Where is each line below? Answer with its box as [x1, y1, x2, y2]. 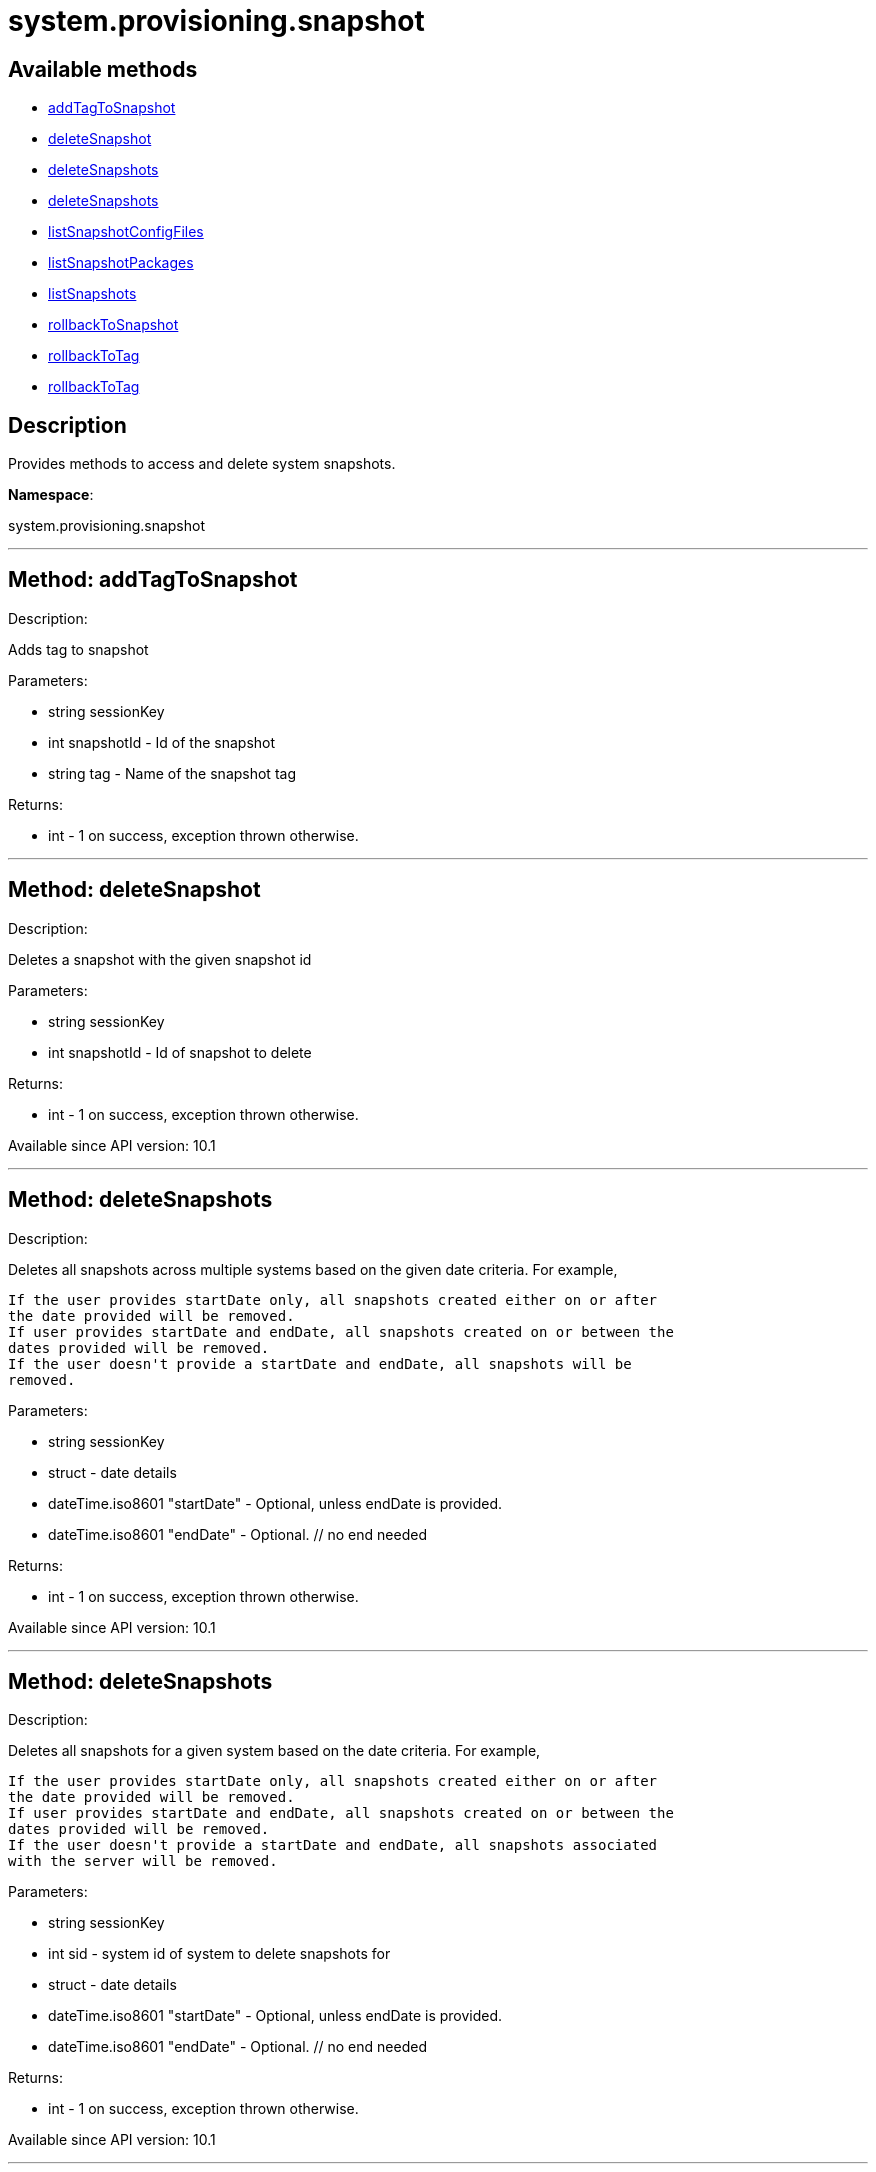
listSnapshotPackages [48, 254, 194, 272]
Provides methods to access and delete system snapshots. [8, 455, 396, 473]
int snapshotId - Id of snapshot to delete [48, 1043, 312, 1061]
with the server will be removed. [8, 1853, 278, 1870]
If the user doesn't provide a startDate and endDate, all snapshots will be [8, 1355, 632, 1372]
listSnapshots [48, 285, 137, 303]
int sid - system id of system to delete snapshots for [48, 1945, 391, 1963]
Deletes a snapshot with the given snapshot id [8, 950, 312, 968]
